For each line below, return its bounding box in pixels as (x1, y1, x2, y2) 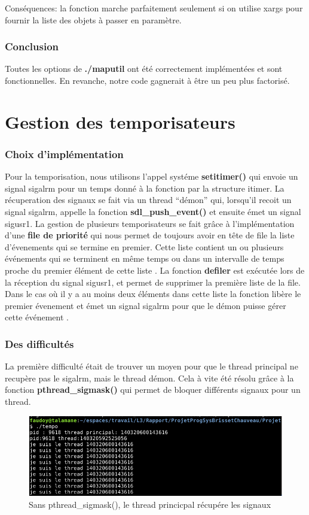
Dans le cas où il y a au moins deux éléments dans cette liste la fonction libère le (5, 287, 301, 300)
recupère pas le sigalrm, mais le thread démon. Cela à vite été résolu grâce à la (5, 371, 294, 384)
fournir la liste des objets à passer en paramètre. (5, 13, 182, 26)
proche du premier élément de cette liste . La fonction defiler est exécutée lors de (5, 263, 305, 276)
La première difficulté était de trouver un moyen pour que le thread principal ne (5, 360, 298, 372)
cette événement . (5, 311, 69, 323)
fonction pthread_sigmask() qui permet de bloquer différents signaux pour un (5, 383, 301, 396)
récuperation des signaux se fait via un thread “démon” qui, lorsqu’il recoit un (5, 193, 292, 206)
